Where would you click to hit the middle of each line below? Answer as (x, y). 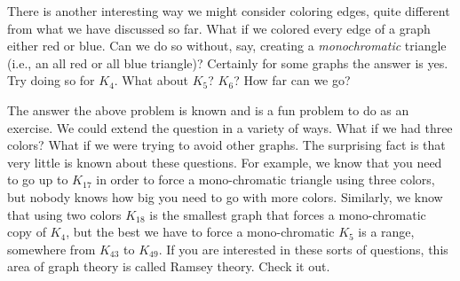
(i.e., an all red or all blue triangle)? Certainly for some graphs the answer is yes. (228, 62)
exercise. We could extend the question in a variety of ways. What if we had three (230, 127)
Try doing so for (51, 80)
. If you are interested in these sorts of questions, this (303, 249)
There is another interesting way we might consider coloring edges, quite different (229, 11)
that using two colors (64, 214)
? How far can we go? (292, 80)
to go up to (38, 180)
